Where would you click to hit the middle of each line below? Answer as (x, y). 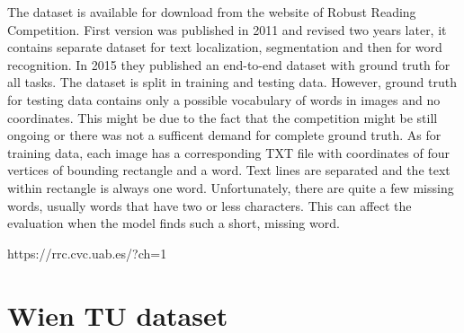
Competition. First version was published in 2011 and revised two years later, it (227, 29)
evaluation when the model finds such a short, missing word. (174, 223)
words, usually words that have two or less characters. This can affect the (210, 205)
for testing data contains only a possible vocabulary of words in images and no (224, 99)
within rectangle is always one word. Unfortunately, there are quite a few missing (231, 187)
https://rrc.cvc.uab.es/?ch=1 (87, 253)
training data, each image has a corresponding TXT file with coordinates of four (228, 152)
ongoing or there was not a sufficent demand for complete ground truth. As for (224, 135)
